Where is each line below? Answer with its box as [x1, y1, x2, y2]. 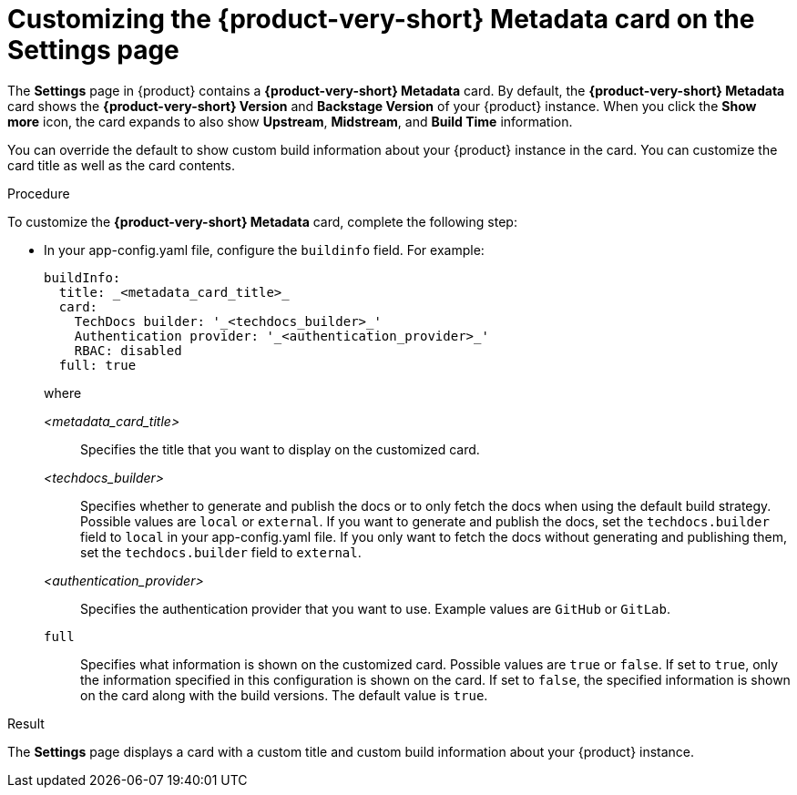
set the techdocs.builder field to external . [80, 544, 362, 560]
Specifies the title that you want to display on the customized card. [80, 441, 480, 457]
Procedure [7, 185, 70, 201]
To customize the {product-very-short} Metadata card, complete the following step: [7, 213, 517, 229]
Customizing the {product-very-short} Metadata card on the [7, 4, 755, 35]
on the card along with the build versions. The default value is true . [80, 687, 488, 703]
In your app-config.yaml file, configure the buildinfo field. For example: [44, 241, 485, 258]
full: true [58, 357, 137, 372]
